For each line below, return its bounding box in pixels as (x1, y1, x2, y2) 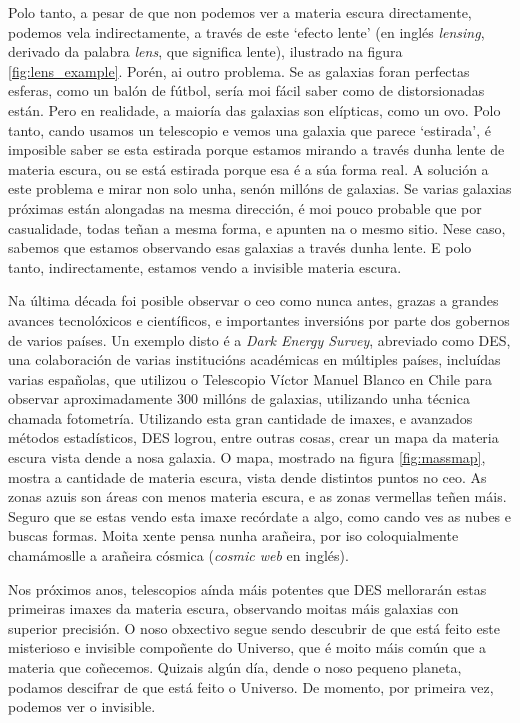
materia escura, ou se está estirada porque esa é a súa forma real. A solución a (8, 158, 489, 179)
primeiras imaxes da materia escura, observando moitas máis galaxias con (8, 598, 459, 619)
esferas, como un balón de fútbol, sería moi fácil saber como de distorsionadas (8, 80, 485, 101)
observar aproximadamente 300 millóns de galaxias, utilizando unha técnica (8, 388, 470, 409)
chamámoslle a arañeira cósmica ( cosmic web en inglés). (8, 545, 349, 566)
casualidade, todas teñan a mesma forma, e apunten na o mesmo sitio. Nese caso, (8, 217, 506, 238)
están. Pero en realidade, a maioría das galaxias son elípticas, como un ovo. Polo (8, 99, 501, 120)
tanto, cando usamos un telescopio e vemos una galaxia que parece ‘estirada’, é (8, 119, 492, 140)
